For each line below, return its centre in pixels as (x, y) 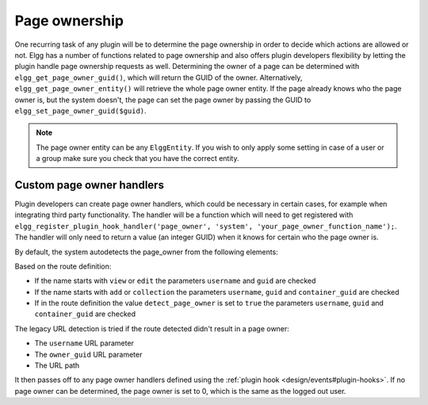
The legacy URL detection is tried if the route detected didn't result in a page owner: (152, 328)
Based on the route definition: (63, 266)
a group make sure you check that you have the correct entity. (138, 159)
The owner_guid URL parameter (88, 354)
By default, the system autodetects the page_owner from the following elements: (147, 252)
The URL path (57, 365)
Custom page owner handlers (89, 185)
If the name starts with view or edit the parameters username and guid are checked (175, 281)
